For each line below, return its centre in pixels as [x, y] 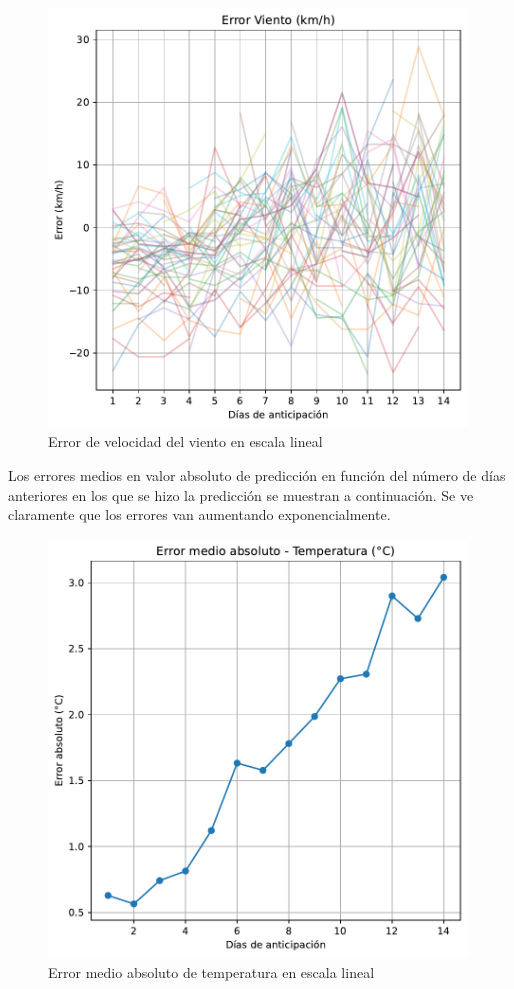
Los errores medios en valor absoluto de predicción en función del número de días [257, 474]
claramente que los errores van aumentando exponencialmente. [199, 514]
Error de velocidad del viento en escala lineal [185, 441]
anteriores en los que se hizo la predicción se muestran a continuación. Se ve [241, 494]
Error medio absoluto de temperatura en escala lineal [211, 972]
